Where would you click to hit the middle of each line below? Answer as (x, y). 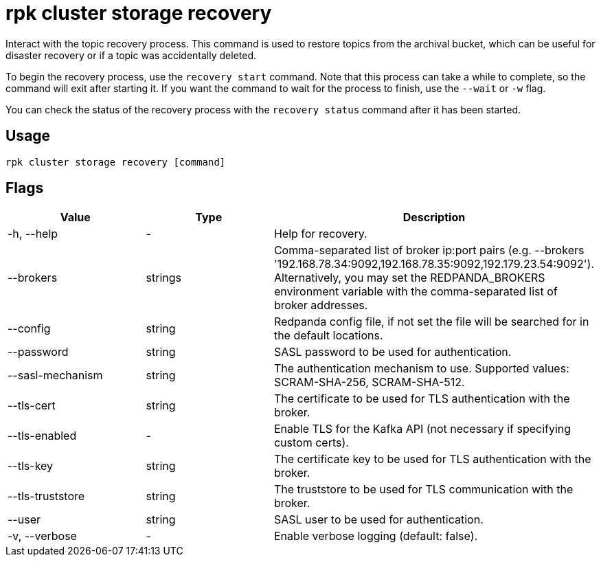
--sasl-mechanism (55, 375)
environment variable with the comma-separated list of (416, 292)
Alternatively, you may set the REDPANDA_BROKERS (409, 278)
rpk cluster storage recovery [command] (116, 162)
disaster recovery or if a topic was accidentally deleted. (131, 55)
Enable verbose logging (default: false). (376, 536)
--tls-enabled (42, 436)
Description (434, 217)
